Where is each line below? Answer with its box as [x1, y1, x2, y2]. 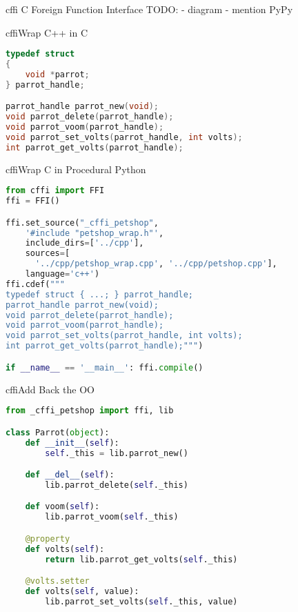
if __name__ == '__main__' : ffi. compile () [6, 362, 203, 373]
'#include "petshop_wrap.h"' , [25, 228, 164, 238]
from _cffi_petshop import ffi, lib [6, 406, 174, 416]
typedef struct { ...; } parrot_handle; [6, 289, 194, 299]
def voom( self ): [25, 502, 100, 512]
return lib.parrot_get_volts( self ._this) [45, 554, 238, 564]
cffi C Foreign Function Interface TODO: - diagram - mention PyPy [6, 2, 293, 16]
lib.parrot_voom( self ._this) [45, 512, 179, 522]
